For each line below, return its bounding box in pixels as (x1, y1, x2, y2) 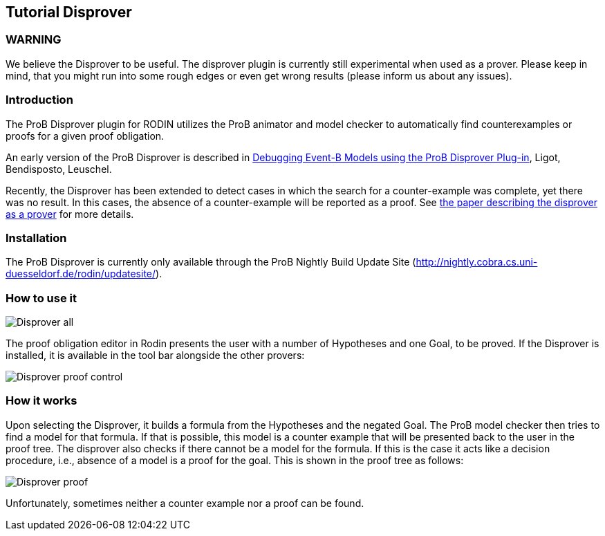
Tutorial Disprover (6, 3, 132, 21)
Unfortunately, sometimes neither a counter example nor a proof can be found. (6, 497, 364, 509)
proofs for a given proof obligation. (6, 129, 165, 142)
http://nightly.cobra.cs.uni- (416, 256, 538, 268)
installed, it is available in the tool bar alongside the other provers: (6, 349, 305, 362)
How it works (6, 394, 77, 408)
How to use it (6, 290, 77, 305)
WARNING (6, 33, 62, 47)
